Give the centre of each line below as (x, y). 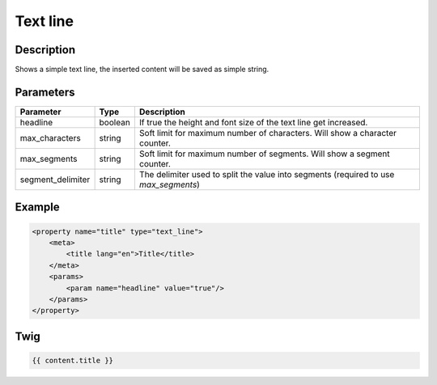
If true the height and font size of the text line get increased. (253, 122)
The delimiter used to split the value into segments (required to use (267, 174)
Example (37, 207)
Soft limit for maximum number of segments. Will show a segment (264, 154)
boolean (115, 122)
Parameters (45, 92)
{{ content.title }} (72, 360)
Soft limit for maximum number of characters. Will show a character (267, 133)
